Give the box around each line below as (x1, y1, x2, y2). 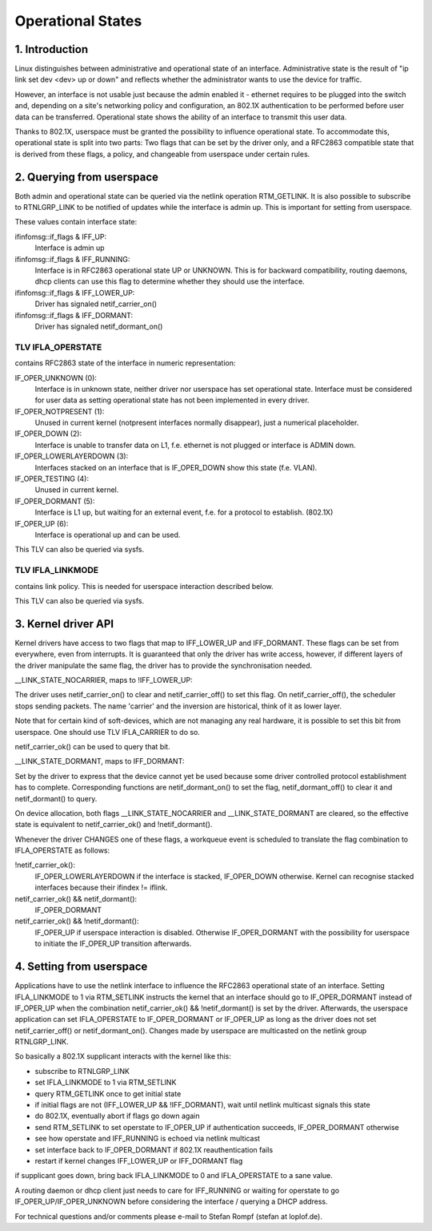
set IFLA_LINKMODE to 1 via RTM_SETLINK (34, 1078, 177, 1088)
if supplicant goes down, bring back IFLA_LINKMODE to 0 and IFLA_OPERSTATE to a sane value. (14, 1171, 334, 1181)
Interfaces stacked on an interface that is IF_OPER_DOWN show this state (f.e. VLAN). (34, 462, 318, 472)
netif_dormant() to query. (14, 793, 98, 803)
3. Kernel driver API (14, 617, 114, 631)
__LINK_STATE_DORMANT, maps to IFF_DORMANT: (14, 757, 185, 766)
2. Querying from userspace (14, 170, 159, 184)
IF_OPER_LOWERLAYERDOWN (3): (14, 451, 129, 461)
